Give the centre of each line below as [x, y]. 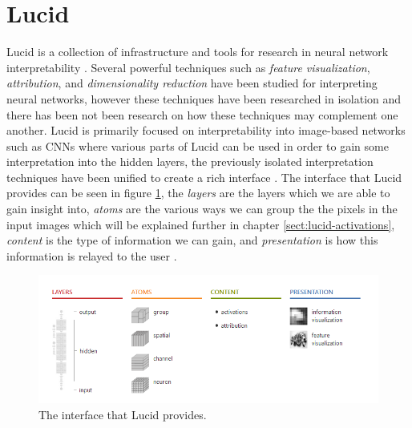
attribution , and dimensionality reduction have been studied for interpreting [192, 83]
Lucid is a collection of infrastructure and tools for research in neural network [198, 52]
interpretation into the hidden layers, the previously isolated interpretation [190, 162]
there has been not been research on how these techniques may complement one [202, 114]
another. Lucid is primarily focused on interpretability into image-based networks [206, 130]
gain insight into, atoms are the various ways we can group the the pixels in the [202, 209]
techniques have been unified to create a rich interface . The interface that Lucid [204, 177]
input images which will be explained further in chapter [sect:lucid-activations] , [201, 224]
